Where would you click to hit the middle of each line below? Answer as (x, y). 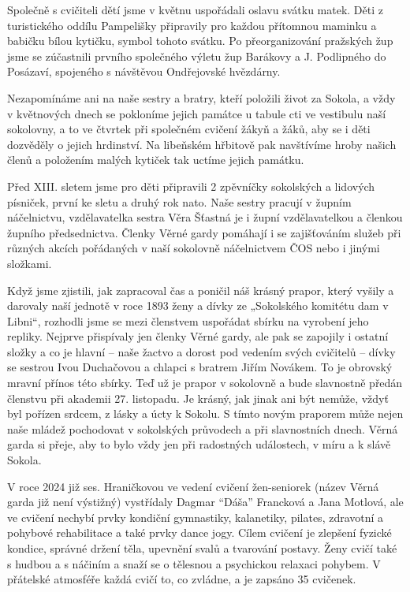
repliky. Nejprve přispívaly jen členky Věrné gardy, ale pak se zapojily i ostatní (198, 336)
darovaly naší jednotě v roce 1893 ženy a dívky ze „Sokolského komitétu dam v (198, 305)
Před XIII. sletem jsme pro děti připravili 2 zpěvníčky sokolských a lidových (191, 186)
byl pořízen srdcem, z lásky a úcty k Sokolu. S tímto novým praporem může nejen (205, 413)
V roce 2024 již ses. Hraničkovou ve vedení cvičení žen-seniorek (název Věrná (193, 486)
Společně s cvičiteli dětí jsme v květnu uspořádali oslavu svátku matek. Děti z (195, 9)
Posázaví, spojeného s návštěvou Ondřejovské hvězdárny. (144, 71)
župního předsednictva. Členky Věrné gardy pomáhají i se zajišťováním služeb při (204, 232)
